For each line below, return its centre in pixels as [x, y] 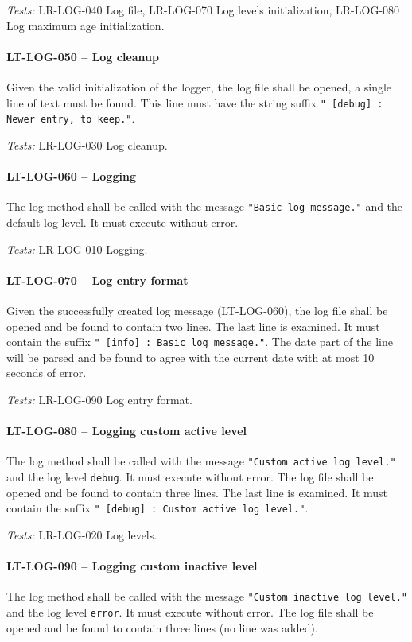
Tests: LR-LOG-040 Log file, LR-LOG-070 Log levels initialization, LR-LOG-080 [203, 10]
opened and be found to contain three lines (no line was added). [162, 627]
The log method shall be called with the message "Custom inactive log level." [207, 596]
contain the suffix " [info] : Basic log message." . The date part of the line [200, 342]
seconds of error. [47, 373]
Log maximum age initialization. [86, 25]
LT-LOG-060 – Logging [71, 176]
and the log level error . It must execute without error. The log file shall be [190, 611]
